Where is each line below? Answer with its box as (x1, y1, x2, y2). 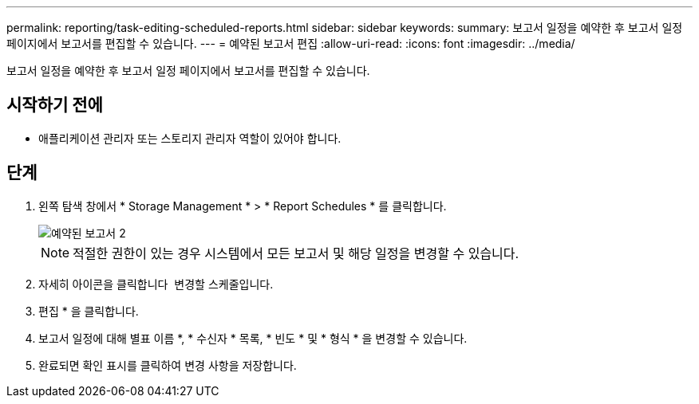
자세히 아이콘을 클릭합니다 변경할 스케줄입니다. (38, 277, 274, 291)
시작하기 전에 (6, 95, 103, 116)
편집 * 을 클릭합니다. (38, 304, 139, 318)
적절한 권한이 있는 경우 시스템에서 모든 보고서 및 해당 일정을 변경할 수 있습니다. (73, 245, 519, 261)
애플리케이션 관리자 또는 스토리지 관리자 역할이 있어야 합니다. (38, 131, 342, 145)
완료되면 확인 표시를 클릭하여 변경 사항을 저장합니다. (38, 358, 297, 372)
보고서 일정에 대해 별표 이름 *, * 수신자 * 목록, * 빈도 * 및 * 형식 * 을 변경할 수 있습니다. (38, 331, 468, 345)
